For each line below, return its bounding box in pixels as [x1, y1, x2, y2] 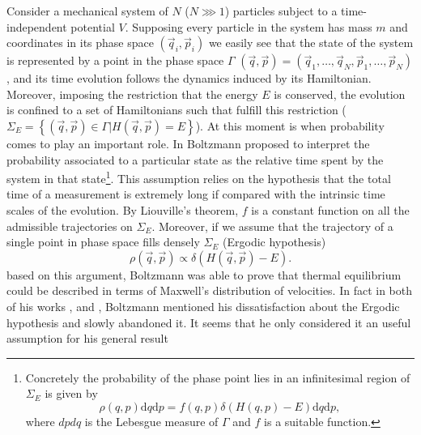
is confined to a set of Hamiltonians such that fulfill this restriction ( [6, 101, 347, 118]
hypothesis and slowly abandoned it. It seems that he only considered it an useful [6, 313, 411, 331]
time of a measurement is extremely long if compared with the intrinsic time [6, 186, 385, 203]
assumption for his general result [6, 330, 168, 347]
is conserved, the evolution [274, 85, 406, 102]
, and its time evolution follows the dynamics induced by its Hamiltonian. [6, 70, 372, 87]
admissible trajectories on [6, 217, 133, 234]
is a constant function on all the [251, 202, 410, 218]
